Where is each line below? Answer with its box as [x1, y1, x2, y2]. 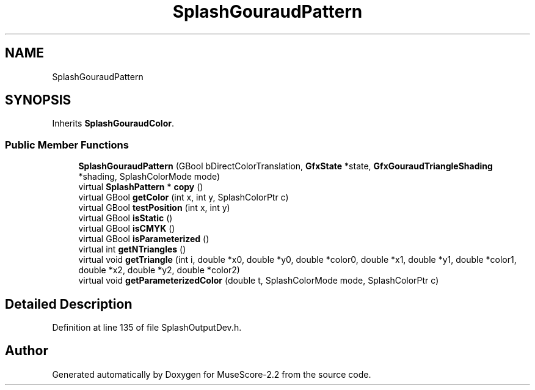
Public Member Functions [5, 138, 129, 151]
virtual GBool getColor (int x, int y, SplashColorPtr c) [78, 192, 289, 203]
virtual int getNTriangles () [78, 244, 186, 255]
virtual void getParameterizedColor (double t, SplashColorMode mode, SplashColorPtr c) [78, 275, 439, 286]
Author [5, 343, 48, 359]
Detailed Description [5, 296, 133, 312]
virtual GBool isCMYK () [78, 223, 175, 234]
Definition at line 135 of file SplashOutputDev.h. [52, 322, 242, 333]
